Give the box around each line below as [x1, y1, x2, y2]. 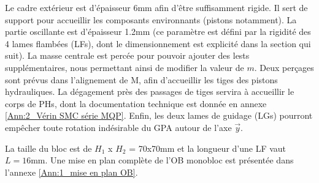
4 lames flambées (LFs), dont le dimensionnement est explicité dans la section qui [5, 37, 311, 50]
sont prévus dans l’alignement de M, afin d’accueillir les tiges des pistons [5, 73, 278, 86]
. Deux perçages [254, 61, 314, 73]
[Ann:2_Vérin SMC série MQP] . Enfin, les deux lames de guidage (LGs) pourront [5, 109, 313, 122]
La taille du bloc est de [5, 141, 92, 154]
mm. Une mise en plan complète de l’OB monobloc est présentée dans [31, 154, 294, 166]
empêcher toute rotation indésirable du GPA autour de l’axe [5, 121, 232, 133]
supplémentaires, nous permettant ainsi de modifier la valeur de [5, 61, 244, 73]
